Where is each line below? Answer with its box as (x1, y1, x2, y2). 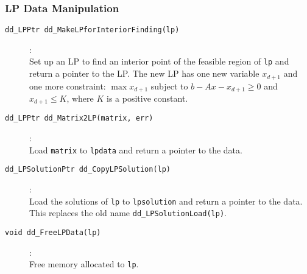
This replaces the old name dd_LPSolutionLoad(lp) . (29, 206, 227, 219)
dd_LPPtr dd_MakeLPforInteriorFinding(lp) (5, 26, 180, 35)
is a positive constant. (107, 92, 188, 105)
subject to (150, 79, 188, 92)
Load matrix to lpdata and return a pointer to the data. (29, 143, 242, 156)
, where (66, 92, 94, 105)
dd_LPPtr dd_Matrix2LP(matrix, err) (5, 114, 153, 123)
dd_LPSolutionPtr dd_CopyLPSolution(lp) (5, 165, 171, 174)
